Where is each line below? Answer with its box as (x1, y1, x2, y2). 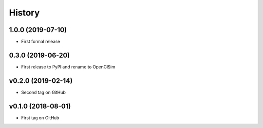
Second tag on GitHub (21, 89, 66, 95)
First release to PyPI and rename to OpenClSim (21, 64, 115, 70)
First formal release (21, 39, 60, 45)
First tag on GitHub (21, 114, 59, 121)
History (9, 7, 40, 18)
